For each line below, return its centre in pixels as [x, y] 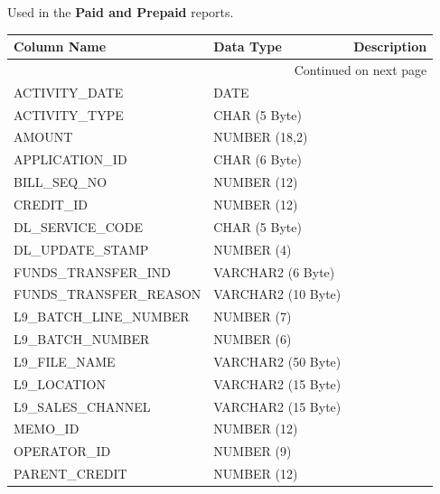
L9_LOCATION [60, 383]
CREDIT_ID [51, 204]
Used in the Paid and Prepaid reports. [121, 12]
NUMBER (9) [253, 451]
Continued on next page [360, 69]
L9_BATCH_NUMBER [82, 339]
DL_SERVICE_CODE [78, 226]
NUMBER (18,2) [261, 137]
